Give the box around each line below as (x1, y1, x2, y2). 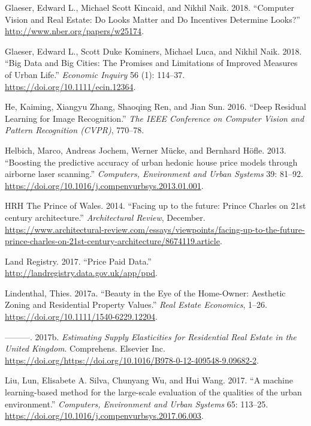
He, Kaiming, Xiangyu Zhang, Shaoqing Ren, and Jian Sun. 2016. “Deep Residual (5, 100, 306, 113)
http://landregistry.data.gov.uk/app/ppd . (5, 266, 158, 279)
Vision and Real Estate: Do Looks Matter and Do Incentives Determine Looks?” (5, 13, 300, 25)
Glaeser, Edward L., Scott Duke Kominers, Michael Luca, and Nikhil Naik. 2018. (5, 44, 302, 57)
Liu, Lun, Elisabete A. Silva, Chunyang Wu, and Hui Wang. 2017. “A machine (5, 374, 293, 386)
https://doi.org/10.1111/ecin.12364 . (5, 80, 136, 92)
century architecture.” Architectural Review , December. (5, 211, 206, 223)
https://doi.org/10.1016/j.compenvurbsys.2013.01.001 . (5, 179, 204, 191)
